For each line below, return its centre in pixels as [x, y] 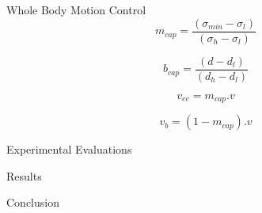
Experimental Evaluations [69, 149]
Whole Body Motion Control [76, 10]
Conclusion [33, 202]
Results [24, 175]
